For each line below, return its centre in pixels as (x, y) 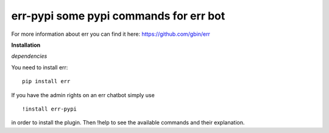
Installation (26, 45)
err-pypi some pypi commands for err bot (118, 16)
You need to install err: (40, 67)
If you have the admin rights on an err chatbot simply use (83, 95)
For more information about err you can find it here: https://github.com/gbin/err (111, 34)
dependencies (29, 56)
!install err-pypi (50, 109)
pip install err (46, 81)
